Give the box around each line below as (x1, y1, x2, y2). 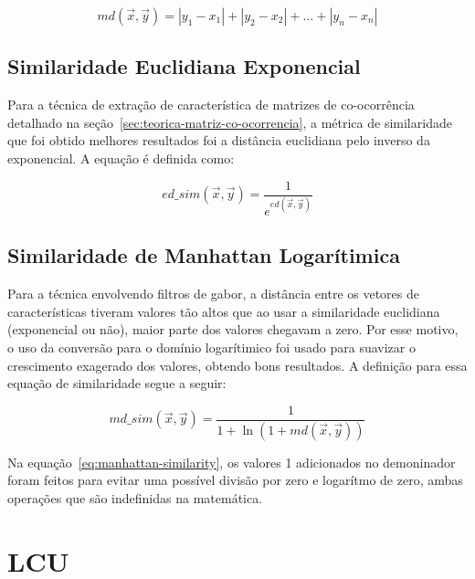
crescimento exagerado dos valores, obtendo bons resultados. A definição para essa (7, 355, 468, 374)
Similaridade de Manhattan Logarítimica (7, 241, 400, 269)
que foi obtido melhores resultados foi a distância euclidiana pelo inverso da (7, 131, 430, 150)
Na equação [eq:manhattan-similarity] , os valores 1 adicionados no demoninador (7, 452, 456, 471)
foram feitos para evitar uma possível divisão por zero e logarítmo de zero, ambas (7, 470, 463, 490)
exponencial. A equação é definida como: (7, 148, 235, 167)
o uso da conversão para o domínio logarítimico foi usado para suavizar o (7, 337, 416, 356)
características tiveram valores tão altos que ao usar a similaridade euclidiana (7, 301, 440, 321)
